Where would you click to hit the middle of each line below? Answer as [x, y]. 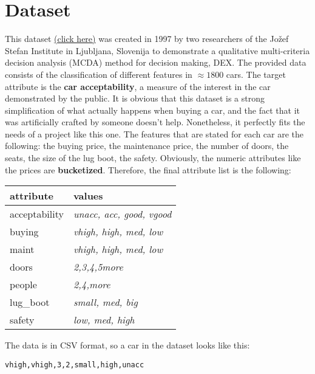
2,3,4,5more [98, 267]
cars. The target [256, 74]
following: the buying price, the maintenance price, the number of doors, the [147, 146]
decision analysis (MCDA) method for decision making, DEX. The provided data [156, 62]
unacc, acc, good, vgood [122, 214]
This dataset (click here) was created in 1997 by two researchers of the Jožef [147, 39]
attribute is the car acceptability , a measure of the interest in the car [138, 86]
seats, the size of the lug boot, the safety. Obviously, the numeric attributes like [153, 158]
